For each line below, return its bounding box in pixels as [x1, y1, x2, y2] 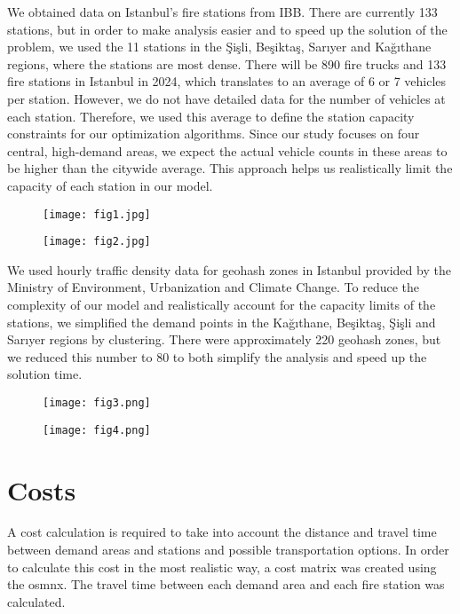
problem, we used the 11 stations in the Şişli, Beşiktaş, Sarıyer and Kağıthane [7, 37, 432, 56]
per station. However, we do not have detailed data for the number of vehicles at [7, 89, 446, 107]
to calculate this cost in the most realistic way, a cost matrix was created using [7, 557, 437, 576]
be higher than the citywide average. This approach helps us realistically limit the [7, 159, 453, 177]
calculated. [7, 592, 66, 610]
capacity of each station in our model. [7, 176, 213, 194]
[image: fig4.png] [43, 423, 151, 437]
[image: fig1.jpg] [43, 208, 151, 221]
